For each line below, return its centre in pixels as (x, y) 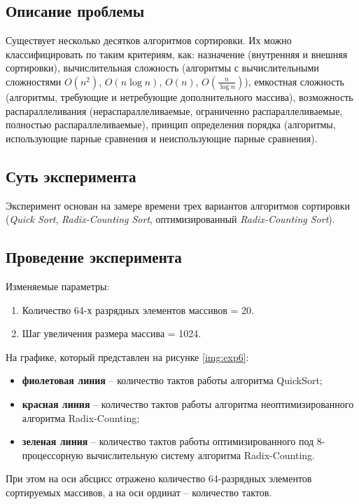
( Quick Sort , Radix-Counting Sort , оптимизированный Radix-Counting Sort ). (170, 219)
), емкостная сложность (294, 81)
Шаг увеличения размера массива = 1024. (112, 333)
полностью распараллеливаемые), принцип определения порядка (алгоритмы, (171, 124)
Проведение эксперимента (94, 257)
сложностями (34, 81)
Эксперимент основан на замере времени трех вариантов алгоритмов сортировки (178, 205)
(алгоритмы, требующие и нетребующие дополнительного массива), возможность (179, 96)
